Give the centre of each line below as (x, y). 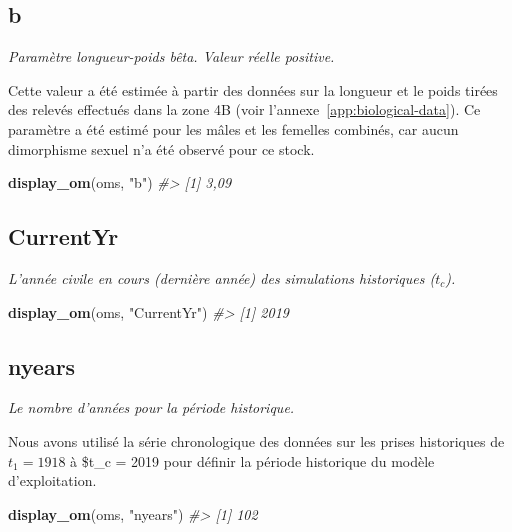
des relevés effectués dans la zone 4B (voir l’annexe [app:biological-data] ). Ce (244, 109)
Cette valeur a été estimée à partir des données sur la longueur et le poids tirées (253, 89)
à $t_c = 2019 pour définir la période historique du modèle (252, 460)
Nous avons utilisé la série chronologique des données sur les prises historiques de (256, 440)
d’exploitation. (52, 480)
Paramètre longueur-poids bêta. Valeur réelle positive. (171, 56)
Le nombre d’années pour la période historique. (151, 407)
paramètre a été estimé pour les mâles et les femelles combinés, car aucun (233, 128)
